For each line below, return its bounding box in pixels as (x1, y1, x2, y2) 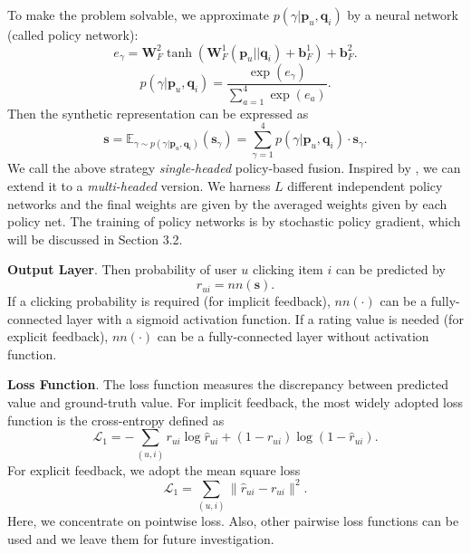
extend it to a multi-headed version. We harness (7, 177, 271, 196)
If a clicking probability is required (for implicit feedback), (7, 291, 331, 310)
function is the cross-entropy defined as (7, 410, 225, 429)
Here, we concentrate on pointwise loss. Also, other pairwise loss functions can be (7, 511, 459, 530)
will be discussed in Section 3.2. (7, 229, 183, 248)
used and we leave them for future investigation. (7, 529, 274, 548)
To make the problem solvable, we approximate (7, 5, 270, 24)
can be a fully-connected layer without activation (157, 327, 429, 346)
